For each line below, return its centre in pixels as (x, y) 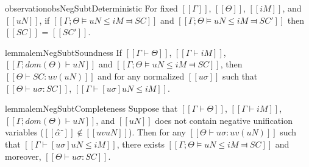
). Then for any (157, 132)
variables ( (24, 132)
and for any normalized (141, 76)
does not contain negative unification (224, 120)
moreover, (23, 156)
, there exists (140, 144)
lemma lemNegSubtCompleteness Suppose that (91, 108)
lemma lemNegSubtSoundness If (63, 52)
